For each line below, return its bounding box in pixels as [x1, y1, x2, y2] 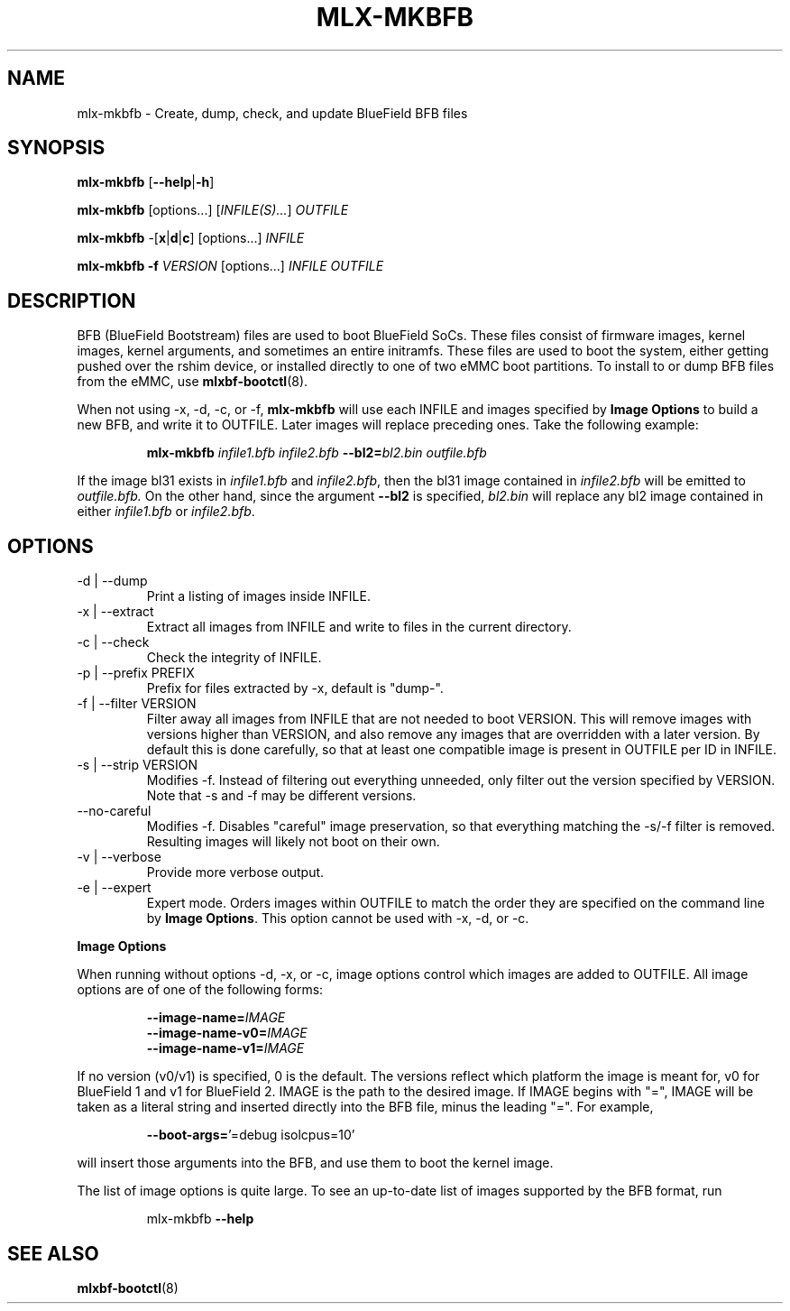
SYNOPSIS [7, 136, 106, 160]
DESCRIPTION [7, 289, 136, 312]
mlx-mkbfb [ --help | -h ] [77, 174, 215, 190]
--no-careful [77, 803, 152, 819]
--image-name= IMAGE [146, 1010, 286, 1026]
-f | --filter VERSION [77, 696, 197, 712]
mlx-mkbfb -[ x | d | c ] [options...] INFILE [77, 230, 305, 246]
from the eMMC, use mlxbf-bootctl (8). [77, 374, 308, 390]
